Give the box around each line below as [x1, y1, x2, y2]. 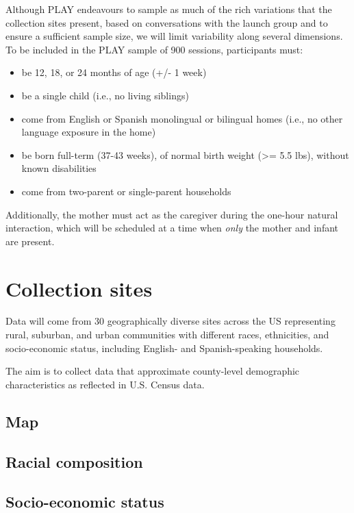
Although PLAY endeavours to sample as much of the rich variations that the [5, 2, 332, 16]
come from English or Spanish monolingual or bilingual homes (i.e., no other [21, 111, 343, 125]
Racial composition [5, 451, 143, 472]
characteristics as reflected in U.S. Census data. [5, 377, 205, 391]
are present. [5, 234, 55, 248]
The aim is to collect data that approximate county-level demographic [5, 364, 300, 378]
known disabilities [21, 161, 97, 175]
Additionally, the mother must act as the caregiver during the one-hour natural [5, 207, 338, 221]
